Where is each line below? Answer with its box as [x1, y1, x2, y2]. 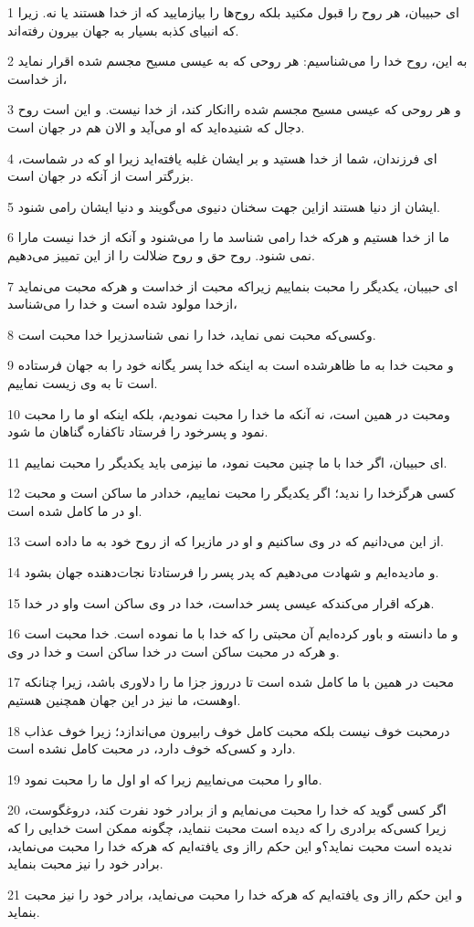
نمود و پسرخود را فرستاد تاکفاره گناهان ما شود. [7, 422, 269, 441]
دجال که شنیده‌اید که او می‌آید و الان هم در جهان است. [7, 117, 305, 136]
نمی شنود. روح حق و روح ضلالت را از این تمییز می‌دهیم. [7, 245, 315, 264]
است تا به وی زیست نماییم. [7, 373, 158, 392]
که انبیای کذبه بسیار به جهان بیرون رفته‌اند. [7, 20, 239, 39]
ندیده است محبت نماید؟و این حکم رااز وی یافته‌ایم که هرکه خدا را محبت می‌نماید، [7, 836, 453, 855]
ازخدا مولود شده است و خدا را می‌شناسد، [7, 294, 237, 313]
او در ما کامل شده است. [7, 500, 142, 520]
